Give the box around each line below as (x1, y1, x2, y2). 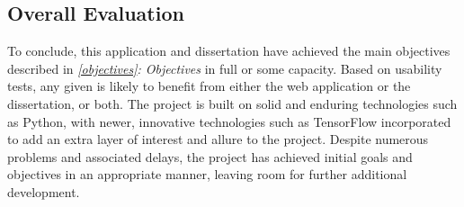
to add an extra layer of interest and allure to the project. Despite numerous (7, 130, 429, 148)
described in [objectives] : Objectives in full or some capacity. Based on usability (7, 58, 442, 77)
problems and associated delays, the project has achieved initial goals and (7, 147, 413, 166)
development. (7, 182, 80, 201)
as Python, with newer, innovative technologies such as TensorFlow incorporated (7, 112, 451, 130)
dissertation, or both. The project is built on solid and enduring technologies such (7, 94, 458, 112)
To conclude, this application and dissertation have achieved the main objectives (7, 41, 451, 60)
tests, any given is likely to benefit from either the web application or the (7, 76, 411, 95)
